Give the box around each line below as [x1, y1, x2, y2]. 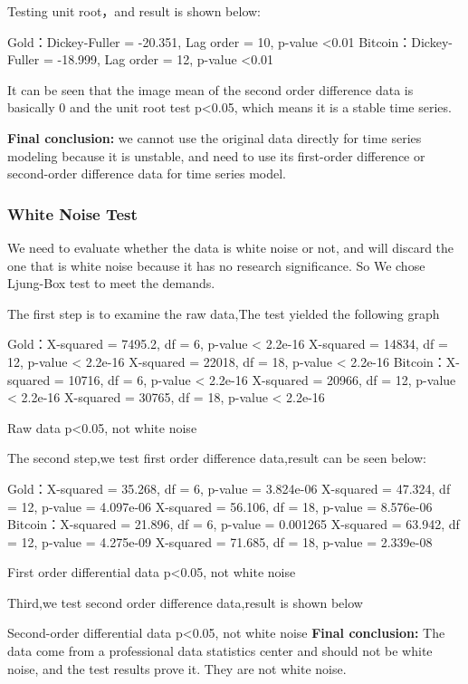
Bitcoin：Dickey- [358, 32, 453, 51]
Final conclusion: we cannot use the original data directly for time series [7, 128, 422, 147]
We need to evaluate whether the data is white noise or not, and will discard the [7, 237, 454, 256]
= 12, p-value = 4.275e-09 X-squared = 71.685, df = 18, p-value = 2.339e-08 [7, 532, 433, 551]
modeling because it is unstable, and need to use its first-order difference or [7, 146, 425, 165]
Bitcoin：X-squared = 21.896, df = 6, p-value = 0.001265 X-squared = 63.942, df [7, 515, 460, 534]
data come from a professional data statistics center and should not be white [7, 641, 433, 660]
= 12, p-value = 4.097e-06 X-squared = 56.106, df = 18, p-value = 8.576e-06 [7, 496, 433, 515]
